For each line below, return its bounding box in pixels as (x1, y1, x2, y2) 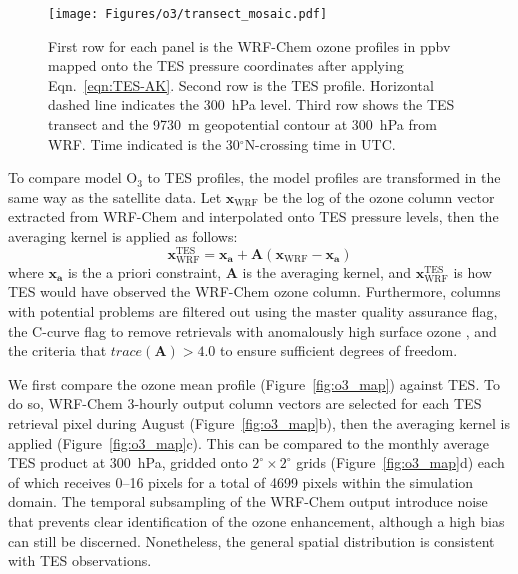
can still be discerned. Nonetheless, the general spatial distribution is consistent (8, 530, 495, 551)
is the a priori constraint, (67, 261, 222, 282)
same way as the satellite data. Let (8, 186, 222, 207)
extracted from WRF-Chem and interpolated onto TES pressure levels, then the (8, 206, 499, 227)
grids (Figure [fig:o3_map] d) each (296, 452, 505, 473)
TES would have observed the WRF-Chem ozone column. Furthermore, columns (8, 281, 501, 302)
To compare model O (8, 167, 138, 188)
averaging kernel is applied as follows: (8, 226, 238, 246)
